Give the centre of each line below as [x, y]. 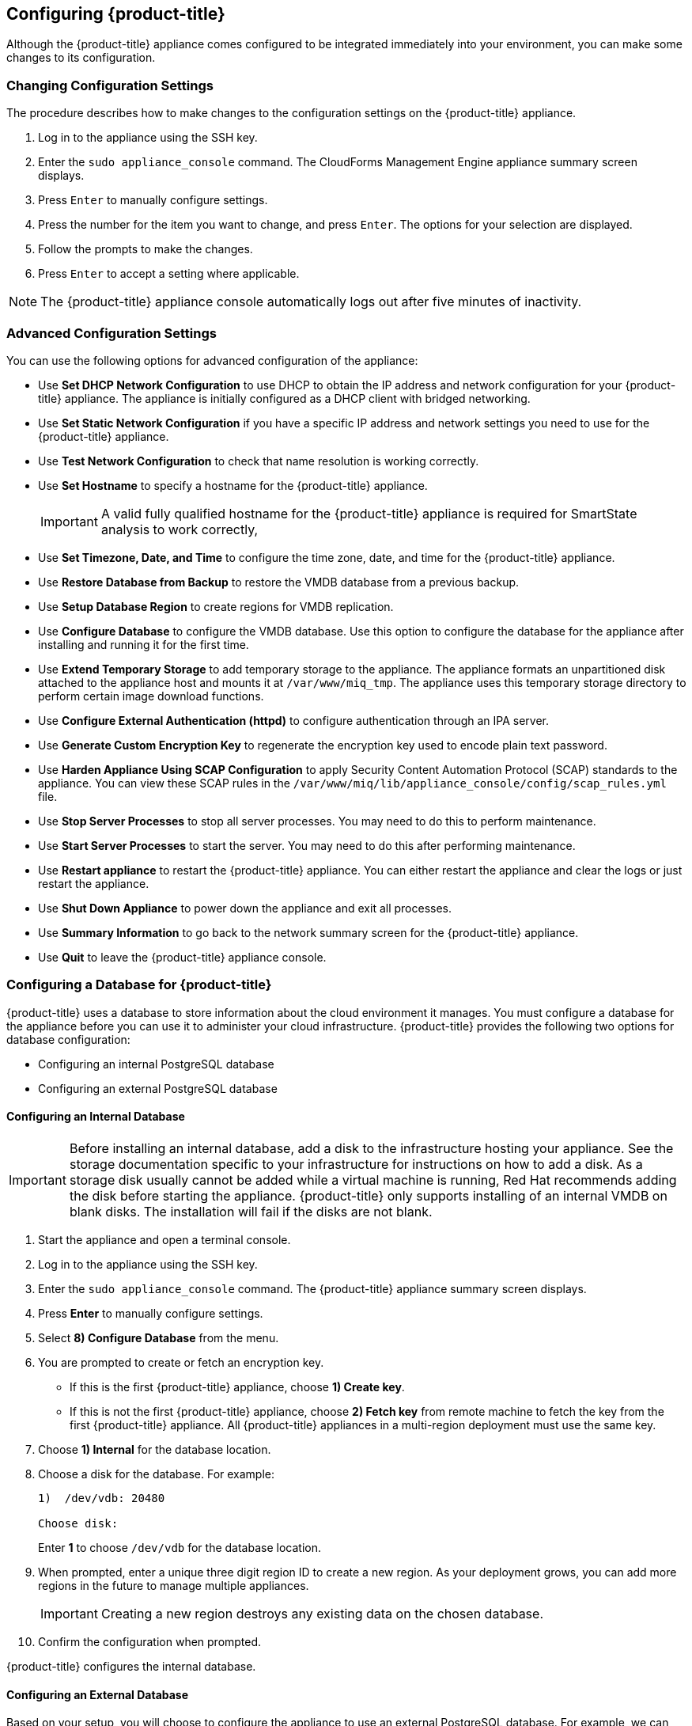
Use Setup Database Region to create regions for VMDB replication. [216, 606]
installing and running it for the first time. [144, 644]
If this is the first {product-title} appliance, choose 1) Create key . [237, 1386]
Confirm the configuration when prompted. [150, 1641]
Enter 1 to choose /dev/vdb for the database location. [180, 1547]
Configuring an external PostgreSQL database [158, 1088]
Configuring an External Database [98, 1694]
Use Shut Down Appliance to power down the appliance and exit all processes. [245, 908]
